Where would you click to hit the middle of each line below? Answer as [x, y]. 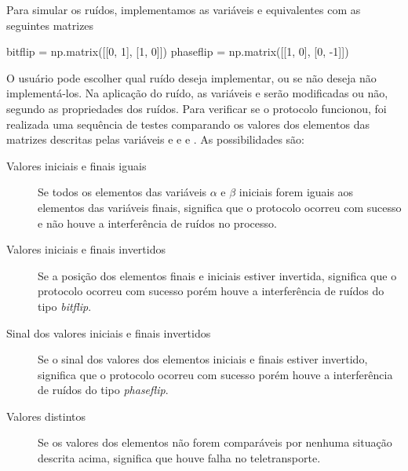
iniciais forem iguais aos [296, 192]
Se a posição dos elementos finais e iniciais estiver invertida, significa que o [217, 275]
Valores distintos [46, 416]
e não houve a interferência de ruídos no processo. [157, 223]
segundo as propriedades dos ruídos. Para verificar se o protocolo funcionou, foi [197, 108]
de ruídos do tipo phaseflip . [103, 390]
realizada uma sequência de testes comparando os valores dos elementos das [188, 124]
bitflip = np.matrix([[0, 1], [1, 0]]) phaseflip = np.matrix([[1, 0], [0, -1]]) [178, 51]
